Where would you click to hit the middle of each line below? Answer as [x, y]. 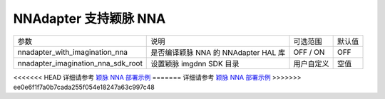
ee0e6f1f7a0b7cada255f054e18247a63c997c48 [84, 87]
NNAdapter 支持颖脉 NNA [89, 19]
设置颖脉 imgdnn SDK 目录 [195, 63]
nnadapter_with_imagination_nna [73, 52]
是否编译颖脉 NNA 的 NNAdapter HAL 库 [218, 52]
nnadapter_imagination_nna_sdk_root [80, 63]
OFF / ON [309, 52]
